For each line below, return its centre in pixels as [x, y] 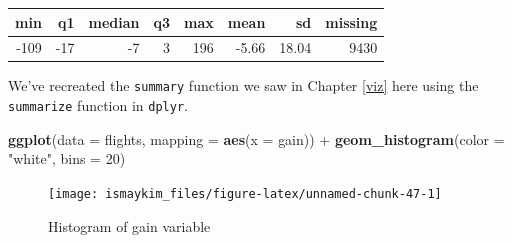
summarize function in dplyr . [98, 105]
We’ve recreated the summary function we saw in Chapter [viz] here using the [243, 85]
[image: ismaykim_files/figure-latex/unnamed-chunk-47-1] [245, 193]
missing [351, 21]
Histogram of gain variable [129, 225]
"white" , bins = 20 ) [67, 158]
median [114, 21]
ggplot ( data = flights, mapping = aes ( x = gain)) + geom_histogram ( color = [256, 138]
